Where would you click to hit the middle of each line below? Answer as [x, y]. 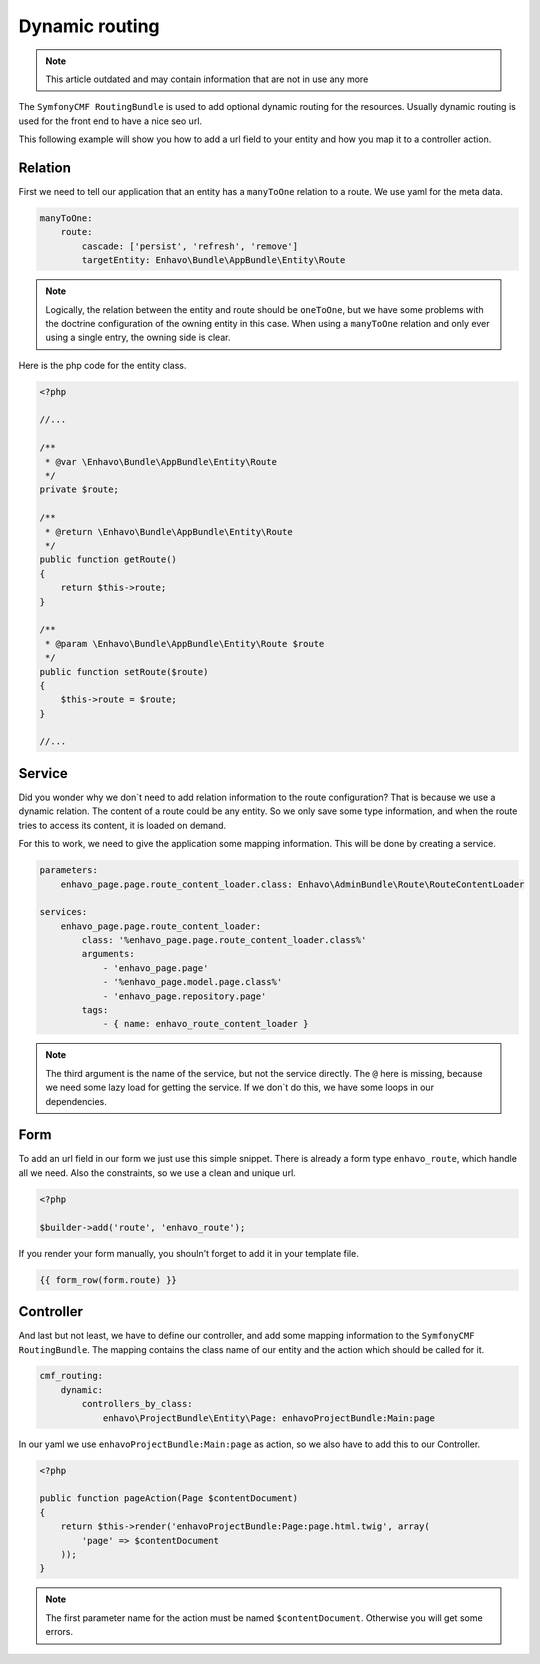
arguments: [108, 954]
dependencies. [76, 1101]
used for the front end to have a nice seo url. [110, 121]
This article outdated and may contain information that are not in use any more [207, 79]
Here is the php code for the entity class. [102, 365]
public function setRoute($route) [124, 671]
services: [63, 912]
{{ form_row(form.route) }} [108, 1279]
